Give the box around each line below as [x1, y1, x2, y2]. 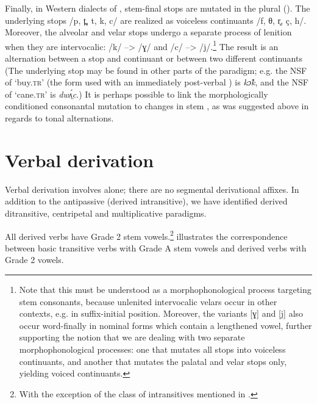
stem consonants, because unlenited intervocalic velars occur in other [19, 295, 277, 308]
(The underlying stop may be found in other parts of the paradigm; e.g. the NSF [5, 63, 307, 76]
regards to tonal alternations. [5, 112, 114, 124]
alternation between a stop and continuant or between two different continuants [5, 52, 302, 65]
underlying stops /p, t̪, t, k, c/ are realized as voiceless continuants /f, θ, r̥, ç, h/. [5, 13, 307, 26]
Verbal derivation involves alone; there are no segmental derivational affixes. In [5, 182, 299, 195]
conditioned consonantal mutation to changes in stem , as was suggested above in [5, 99, 309, 112]
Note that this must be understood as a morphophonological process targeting [19, 283, 312, 295]
